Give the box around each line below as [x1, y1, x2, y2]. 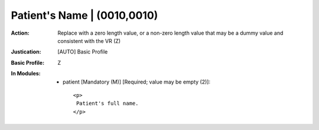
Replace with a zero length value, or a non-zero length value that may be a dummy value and [57, 29, 284, 36]
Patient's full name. [76, 100, 139, 107]
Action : [11, 29, 30, 36]
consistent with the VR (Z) [57, 37, 121, 44]
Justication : [11, 48, 41, 55]
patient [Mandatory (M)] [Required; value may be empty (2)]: [63, 78, 211, 85]
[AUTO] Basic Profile [57, 48, 108, 55]
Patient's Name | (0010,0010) [11, 9, 158, 22]
